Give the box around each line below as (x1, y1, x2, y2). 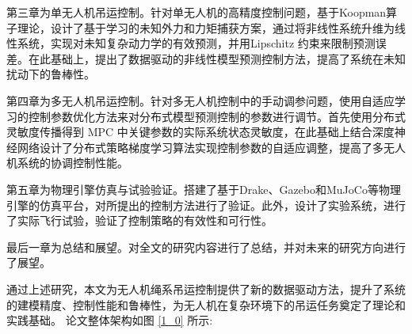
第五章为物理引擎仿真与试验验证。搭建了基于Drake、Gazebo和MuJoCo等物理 (6, 180, 401, 197)
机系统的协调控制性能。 (6, 154, 128, 171)
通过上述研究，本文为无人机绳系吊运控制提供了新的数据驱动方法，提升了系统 (6, 280, 406, 297)
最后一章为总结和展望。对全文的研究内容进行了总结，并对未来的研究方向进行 (6, 238, 406, 255)
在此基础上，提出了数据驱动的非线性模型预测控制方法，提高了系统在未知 (28, 50, 406, 66)
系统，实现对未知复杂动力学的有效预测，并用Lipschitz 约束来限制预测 (17, 35, 376, 51)
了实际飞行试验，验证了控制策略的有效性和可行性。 (6, 212, 273, 229)
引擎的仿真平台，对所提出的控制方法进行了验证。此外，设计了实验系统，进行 (6, 196, 406, 213)
